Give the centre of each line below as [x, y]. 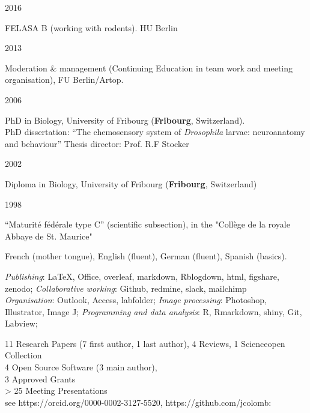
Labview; [21, 323]
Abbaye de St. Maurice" [49, 236]
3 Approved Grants [40, 378]
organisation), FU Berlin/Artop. [64, 80]
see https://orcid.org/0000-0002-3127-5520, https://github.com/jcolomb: [138, 402]
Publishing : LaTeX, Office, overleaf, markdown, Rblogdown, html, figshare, [142, 276]
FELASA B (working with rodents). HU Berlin [91, 27]
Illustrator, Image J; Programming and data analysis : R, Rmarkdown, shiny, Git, [153, 311]
